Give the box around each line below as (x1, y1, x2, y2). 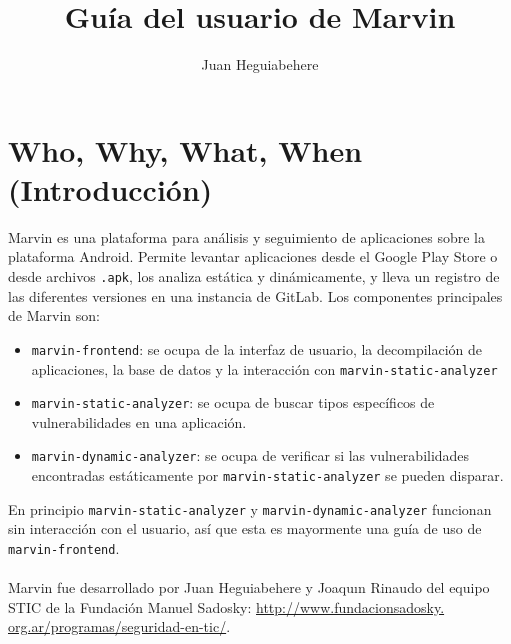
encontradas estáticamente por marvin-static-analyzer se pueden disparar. (31, 465, 504, 486)
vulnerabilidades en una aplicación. (31, 411, 247, 432)
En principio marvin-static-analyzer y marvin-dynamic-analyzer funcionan (8, 498, 492, 519)
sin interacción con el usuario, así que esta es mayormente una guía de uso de (8, 518, 482, 539)
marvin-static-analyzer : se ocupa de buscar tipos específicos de (31, 392, 435, 413)
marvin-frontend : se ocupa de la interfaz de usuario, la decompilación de (31, 338, 483, 359)
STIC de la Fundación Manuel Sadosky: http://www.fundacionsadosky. (8, 596, 445, 617)
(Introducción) (8, 168, 213, 209)
